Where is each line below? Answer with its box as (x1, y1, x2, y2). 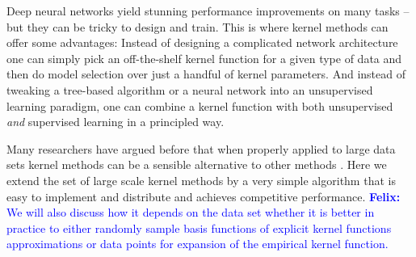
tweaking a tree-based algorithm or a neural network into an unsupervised (6, 81, 373, 98)
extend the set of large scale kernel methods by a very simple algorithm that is (6, 171, 396, 188)
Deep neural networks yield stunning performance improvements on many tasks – (6, 2, 410, 19)
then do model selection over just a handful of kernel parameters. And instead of (6, 65, 405, 82)
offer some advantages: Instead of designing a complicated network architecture (6, 34, 398, 51)
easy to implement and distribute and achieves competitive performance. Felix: (6, 187, 401, 204)
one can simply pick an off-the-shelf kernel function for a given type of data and (6, 49, 402, 66)
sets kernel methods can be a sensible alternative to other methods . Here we (6, 156, 387, 173)
